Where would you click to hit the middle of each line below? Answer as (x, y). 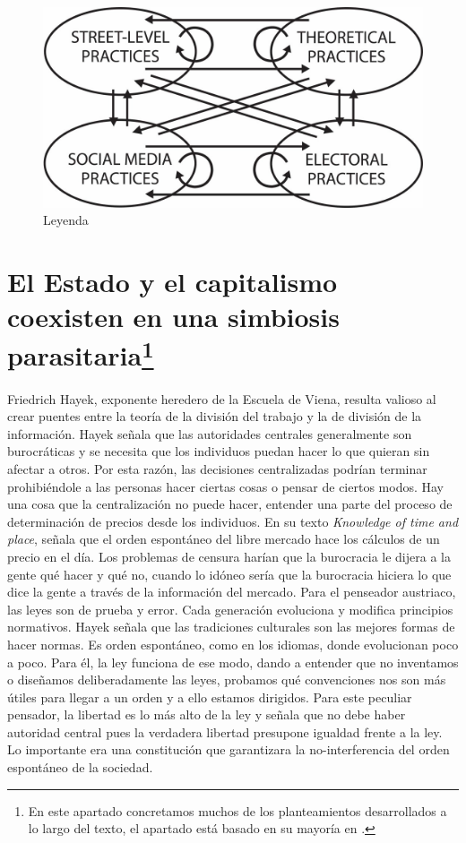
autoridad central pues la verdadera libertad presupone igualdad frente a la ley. (225, 731)
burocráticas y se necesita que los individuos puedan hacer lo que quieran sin (219, 451)
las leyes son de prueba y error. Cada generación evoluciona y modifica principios (230, 609)
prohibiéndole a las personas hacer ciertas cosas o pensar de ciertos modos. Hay (225, 486)
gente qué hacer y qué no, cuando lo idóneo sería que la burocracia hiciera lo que (229, 574)
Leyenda (66, 220)
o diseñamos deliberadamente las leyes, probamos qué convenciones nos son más (227, 680)
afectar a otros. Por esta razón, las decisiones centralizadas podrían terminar (217, 468)
